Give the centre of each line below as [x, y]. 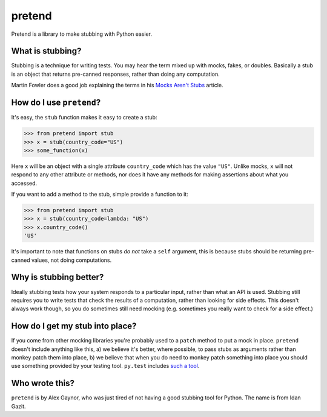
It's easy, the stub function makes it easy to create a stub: [84, 118]
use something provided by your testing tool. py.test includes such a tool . [105, 366]
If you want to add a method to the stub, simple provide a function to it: [100, 195]
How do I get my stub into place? [74, 326]
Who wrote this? [43, 383]
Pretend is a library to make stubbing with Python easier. [82, 34]
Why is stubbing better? [58, 277]
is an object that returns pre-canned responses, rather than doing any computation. [116, 74]
